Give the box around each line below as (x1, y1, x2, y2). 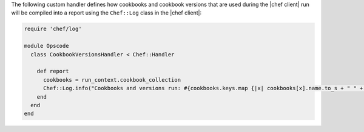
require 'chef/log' (24, 25, 82, 33)
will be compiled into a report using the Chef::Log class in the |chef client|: (11, 9, 202, 16)
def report (36, 68, 69, 75)
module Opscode (24, 42, 69, 50)
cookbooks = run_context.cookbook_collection (43, 76, 181, 83)
